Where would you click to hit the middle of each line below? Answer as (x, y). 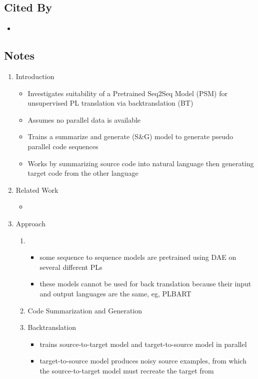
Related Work (37, 189)
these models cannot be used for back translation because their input (145, 284)
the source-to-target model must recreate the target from (127, 370)
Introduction (35, 76)
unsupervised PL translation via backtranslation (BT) (110, 103)
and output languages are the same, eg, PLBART (115, 293)
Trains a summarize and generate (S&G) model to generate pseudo (130, 136)
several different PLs (71, 267)
